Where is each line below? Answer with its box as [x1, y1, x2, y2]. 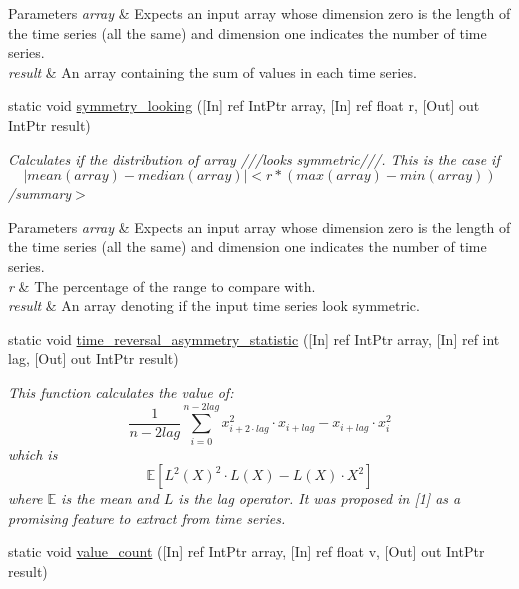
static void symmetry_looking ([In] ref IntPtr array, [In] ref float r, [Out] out [8, 95, 480, 116]
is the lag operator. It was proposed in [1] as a [178, 488, 461, 509]
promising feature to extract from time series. [8, 507, 286, 528]
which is [8, 443, 58, 464]
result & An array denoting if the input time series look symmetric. [8, 295, 420, 316]
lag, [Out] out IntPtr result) [8, 348, 179, 369]
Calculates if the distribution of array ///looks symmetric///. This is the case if [8, 148, 500, 169]
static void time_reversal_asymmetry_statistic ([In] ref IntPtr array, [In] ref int [8, 328, 500, 349]
